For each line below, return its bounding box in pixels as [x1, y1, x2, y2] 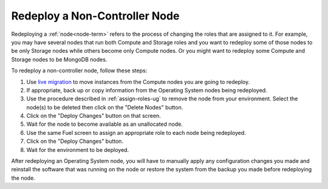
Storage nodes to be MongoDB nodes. [11, 55, 108, 63]
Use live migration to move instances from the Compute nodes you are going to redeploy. [26, 78, 250, 85]
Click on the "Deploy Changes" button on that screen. [26, 112, 161, 120]
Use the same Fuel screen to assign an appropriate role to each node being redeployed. [26, 129, 246, 136]
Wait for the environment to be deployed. [26, 146, 129, 153]
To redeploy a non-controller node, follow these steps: [11, 67, 148, 74]
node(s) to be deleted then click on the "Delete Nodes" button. [26, 103, 183, 111]
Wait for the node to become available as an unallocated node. [26, 120, 183, 128]
